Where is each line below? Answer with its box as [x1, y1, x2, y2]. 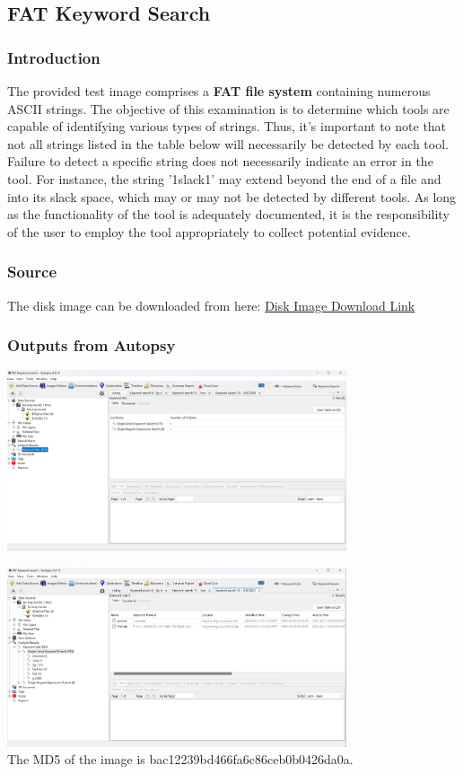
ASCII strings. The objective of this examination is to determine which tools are [7, 99, 450, 118]
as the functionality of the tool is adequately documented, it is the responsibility [7, 205, 450, 224]
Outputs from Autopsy [7, 334, 176, 356]
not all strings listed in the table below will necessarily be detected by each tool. [7, 134, 449, 153]
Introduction [7, 46, 100, 68]
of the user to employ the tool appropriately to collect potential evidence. [7, 222, 411, 241]
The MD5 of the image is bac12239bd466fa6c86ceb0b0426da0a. [7, 750, 354, 769]
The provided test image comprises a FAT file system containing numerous [7, 82, 431, 100]
